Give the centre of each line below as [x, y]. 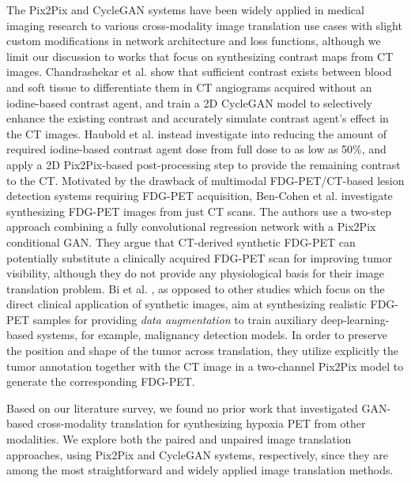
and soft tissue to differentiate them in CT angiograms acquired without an [189, 87]
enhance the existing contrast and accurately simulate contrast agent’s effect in [198, 118]
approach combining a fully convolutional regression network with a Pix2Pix [191, 226]
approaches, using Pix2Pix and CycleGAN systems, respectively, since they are [197, 454]
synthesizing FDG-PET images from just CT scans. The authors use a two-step [199, 211]
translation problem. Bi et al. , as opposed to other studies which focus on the [196, 288]
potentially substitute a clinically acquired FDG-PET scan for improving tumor [200, 257]
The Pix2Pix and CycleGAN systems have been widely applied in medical [185, 9]
